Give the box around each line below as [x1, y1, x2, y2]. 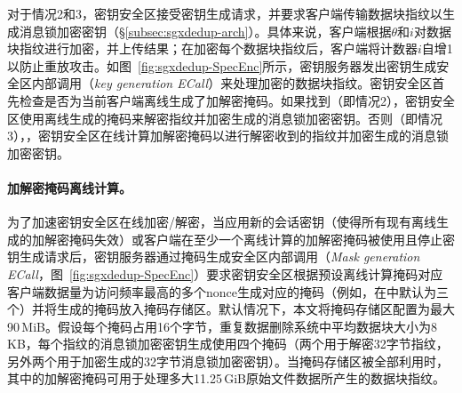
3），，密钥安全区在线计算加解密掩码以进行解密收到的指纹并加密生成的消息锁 [7, 126, 449, 145]
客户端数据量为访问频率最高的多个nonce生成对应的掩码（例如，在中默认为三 [7, 282, 449, 301]
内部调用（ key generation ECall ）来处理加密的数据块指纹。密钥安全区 [31, 74, 433, 92]
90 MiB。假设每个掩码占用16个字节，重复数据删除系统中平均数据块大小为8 [7, 317, 437, 335]
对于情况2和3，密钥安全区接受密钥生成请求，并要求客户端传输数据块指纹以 [7, 4, 442, 22]
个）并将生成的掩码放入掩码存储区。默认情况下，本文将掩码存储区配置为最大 [7, 300, 455, 318]
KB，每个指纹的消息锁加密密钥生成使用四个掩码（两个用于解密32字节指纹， [7, 334, 449, 353]
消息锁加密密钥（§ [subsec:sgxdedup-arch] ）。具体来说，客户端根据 [19, 21, 392, 40]
